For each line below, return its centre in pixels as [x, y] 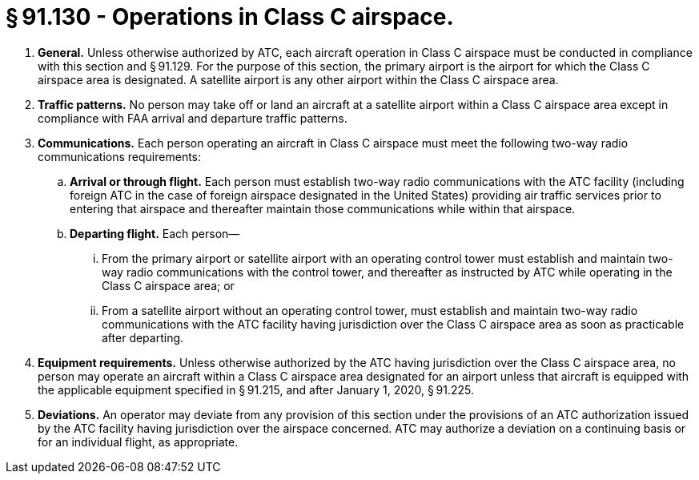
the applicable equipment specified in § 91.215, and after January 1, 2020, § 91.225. [256, 389]
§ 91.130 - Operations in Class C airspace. [230, 17]
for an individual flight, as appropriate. [138, 442]
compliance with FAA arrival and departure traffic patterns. [193, 118]
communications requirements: [120, 156]
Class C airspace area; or [168, 285]
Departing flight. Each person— [155, 233]
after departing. [143, 337]
